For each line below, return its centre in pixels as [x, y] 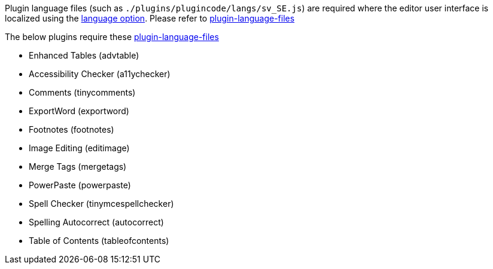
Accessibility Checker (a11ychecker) [100, 74]
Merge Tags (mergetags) [78, 166]
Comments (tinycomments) [82, 92]
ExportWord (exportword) [79, 111]
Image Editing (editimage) [79, 148]
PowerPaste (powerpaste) [80, 185]
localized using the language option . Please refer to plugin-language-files [150, 18]
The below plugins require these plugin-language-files [112, 37]
